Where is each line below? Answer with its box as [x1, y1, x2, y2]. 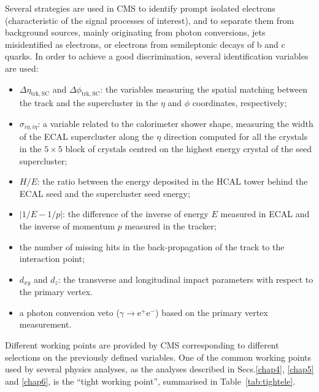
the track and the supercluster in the [19, 96, 158, 109]
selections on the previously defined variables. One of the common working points [5, 350, 312, 363]
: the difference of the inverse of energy [63, 207, 209, 220]
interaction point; [19, 252, 85, 265]
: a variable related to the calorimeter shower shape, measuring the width [37, 117, 313, 129]
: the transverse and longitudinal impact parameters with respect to [58, 272, 313, 285]
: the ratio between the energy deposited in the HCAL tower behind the [37, 175, 308, 188]
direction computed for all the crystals [163, 130, 308, 143]
